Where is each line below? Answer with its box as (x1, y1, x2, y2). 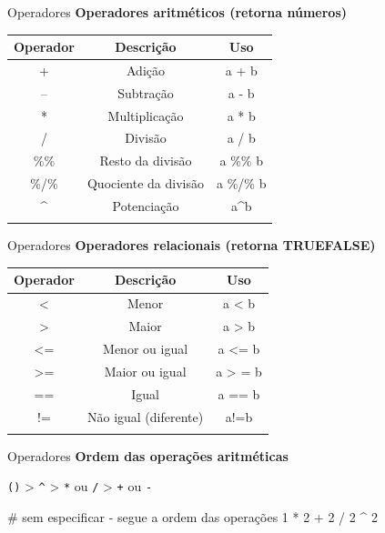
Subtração (117, 83, 174, 102)
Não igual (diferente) (86, 407, 204, 426)
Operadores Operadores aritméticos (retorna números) (7, 3, 348, 21)
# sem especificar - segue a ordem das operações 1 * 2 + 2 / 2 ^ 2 (7, 508, 378, 527)
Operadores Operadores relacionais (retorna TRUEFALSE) (7, 236, 376, 255)
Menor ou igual (103, 338, 188, 357)
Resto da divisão (99, 151, 192, 170)
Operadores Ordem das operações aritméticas (7, 446, 289, 465)
